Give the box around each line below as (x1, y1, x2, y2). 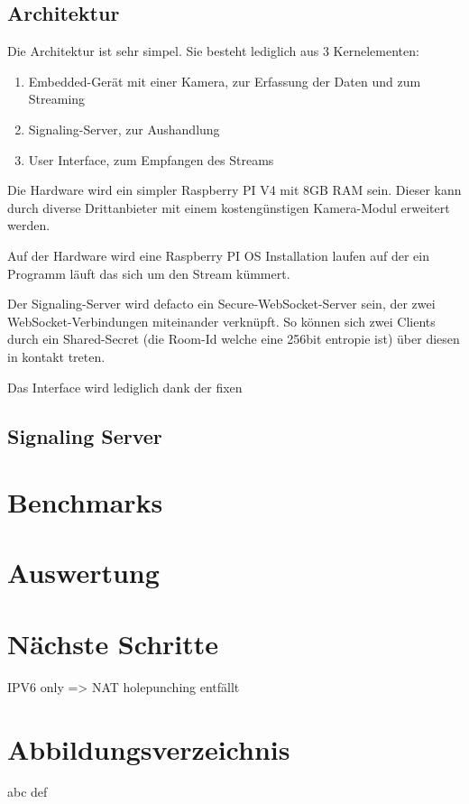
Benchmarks (7, 484, 163, 521)
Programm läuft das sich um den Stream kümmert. (7, 263, 290, 282)
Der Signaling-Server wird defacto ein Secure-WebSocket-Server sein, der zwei (7, 294, 436, 313)
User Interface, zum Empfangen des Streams (28, 150, 274, 169)
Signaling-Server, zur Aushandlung (28, 119, 220, 138)
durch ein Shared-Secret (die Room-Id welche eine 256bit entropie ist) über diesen (7, 329, 460, 348)
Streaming (28, 89, 86, 108)
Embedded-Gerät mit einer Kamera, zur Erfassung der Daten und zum (28, 71, 421, 90)
